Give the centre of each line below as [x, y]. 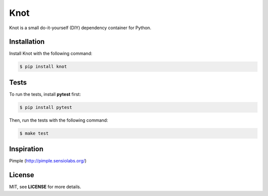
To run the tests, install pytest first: [45, 94]
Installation [27, 42]
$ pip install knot [43, 67]
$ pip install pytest [46, 107]
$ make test [34, 133]
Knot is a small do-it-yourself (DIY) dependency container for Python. [80, 28]
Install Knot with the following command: [51, 53]
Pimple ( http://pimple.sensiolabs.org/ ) [48, 161]
